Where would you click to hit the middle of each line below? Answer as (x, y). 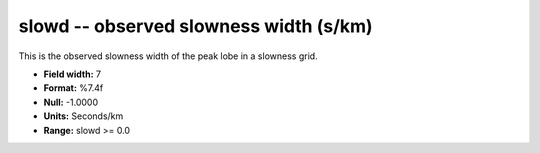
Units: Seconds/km (83, 116)
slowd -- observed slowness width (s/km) (196, 26)
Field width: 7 (72, 74)
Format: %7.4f (73, 88)
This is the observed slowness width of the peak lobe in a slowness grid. (168, 56)
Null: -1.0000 (71, 102)
